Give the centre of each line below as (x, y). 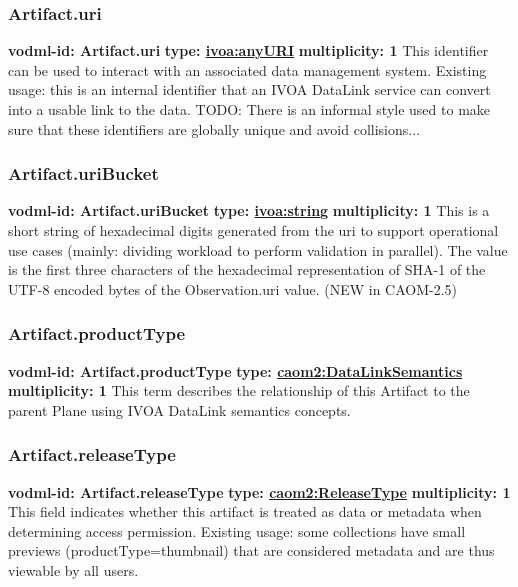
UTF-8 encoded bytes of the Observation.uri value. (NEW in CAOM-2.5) (233, 288)
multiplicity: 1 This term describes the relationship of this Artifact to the (239, 390)
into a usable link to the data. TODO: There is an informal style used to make (249, 109)
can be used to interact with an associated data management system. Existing (247, 69)
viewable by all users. (73, 569)
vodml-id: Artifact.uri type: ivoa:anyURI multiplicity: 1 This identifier (248, 50)
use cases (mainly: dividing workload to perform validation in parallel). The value (258, 249)
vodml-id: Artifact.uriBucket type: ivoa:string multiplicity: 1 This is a (249, 210)
